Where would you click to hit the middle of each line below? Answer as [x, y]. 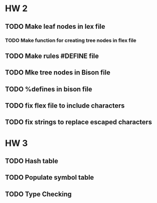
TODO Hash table [31, 161]
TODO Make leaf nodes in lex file [55, 27]
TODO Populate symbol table [50, 177]
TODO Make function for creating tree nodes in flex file [71, 40]
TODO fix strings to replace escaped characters [78, 122]
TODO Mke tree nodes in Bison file [58, 73]
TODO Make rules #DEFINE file [52, 56]
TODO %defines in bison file [49, 89]
